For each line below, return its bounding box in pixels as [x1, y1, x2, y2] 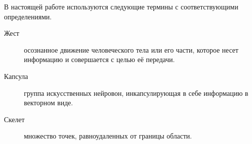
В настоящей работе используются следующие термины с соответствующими [4, 1, 239, 11]
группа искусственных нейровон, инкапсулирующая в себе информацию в [24, 87, 249, 98]
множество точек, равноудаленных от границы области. [24, 131, 192, 141]
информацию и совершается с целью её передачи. [24, 54, 175, 65]
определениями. [4, 11, 52, 21]
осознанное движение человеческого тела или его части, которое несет [24, 44, 239, 55]
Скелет [4, 114, 25, 124]
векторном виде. [24, 97, 73, 108]
